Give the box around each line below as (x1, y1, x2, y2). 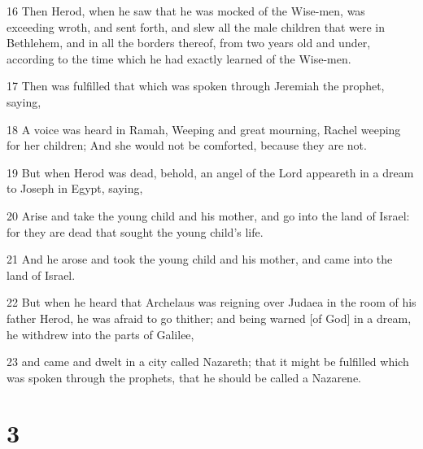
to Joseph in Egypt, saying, (7, 180, 143, 197)
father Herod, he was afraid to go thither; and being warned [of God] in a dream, (7, 309, 412, 326)
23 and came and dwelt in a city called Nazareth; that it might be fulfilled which (7, 353, 409, 370)
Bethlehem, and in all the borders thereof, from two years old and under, (7, 34, 371, 51)
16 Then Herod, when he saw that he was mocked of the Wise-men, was (7, 2, 365, 19)
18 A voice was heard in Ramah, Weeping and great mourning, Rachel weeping (7, 120, 401, 137)
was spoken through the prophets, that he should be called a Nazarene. (7, 368, 361, 386)
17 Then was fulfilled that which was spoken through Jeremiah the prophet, (7, 77, 385, 94)
